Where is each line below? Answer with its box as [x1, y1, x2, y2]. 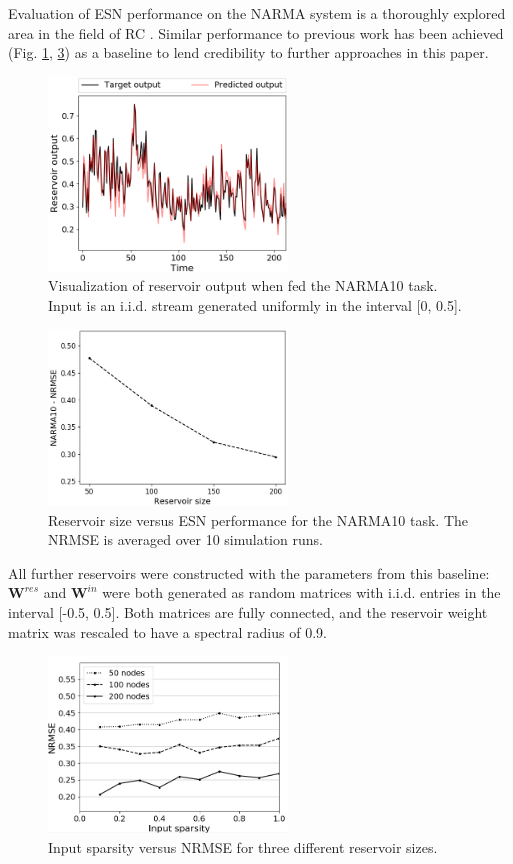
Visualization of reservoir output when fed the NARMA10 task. [48, 275, 438, 296]
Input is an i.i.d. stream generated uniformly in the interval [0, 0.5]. [48, 294, 462, 315]
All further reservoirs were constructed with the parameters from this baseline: [8, 562, 490, 583]
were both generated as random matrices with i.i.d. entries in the [102, 582, 501, 603]
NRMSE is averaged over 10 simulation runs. [48, 529, 323, 550]
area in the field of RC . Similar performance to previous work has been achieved [8, 22, 504, 43]
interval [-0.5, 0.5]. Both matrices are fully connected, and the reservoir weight [8, 602, 488, 623]
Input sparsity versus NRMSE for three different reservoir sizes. [48, 836, 438, 857]
